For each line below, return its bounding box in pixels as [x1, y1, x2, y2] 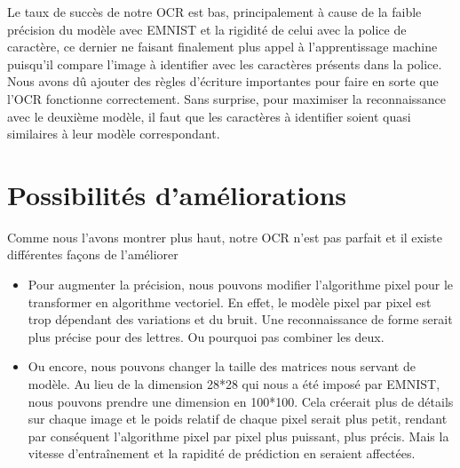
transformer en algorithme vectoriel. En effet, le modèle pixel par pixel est [28, 292, 432, 311]
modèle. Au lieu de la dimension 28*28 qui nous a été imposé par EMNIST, [28, 375, 440, 393]
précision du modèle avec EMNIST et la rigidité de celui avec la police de [7, 20, 407, 38]
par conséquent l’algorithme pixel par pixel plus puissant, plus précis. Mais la [28, 426, 449, 445]
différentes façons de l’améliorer [7, 245, 178, 264]
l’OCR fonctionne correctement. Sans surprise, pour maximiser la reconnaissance [7, 89, 447, 107]
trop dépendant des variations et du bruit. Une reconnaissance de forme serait [28, 310, 453, 329]
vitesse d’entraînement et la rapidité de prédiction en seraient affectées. [28, 444, 416, 463]
